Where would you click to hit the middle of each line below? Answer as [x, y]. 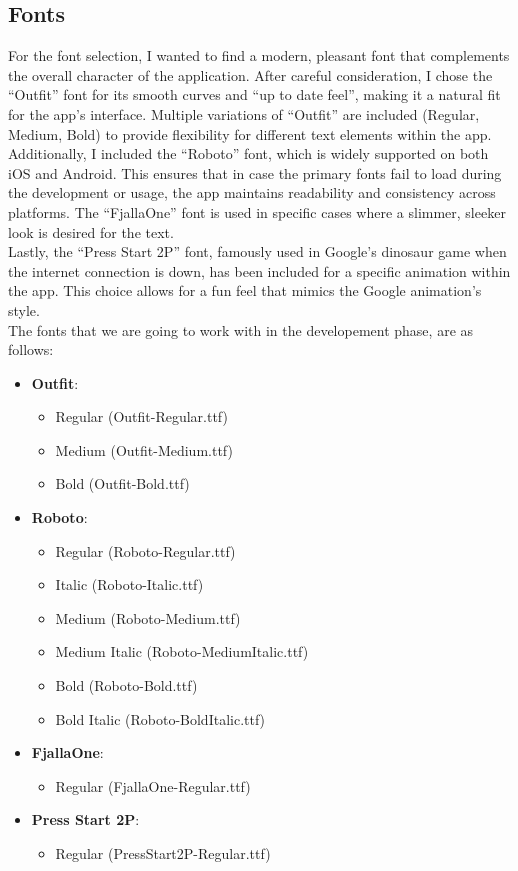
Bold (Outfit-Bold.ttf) [122, 483]
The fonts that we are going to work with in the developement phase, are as [241, 329]
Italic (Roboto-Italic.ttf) [129, 584]
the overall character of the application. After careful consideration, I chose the [250, 74]
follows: [31, 349]
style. [24, 309]
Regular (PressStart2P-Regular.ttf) [163, 853]
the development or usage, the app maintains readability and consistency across [252, 192]
